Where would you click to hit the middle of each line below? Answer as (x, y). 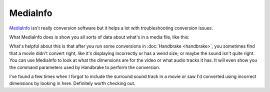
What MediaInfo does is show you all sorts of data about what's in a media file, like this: (99, 37)
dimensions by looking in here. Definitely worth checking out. (72, 83)
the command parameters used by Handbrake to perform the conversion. (85, 67)
